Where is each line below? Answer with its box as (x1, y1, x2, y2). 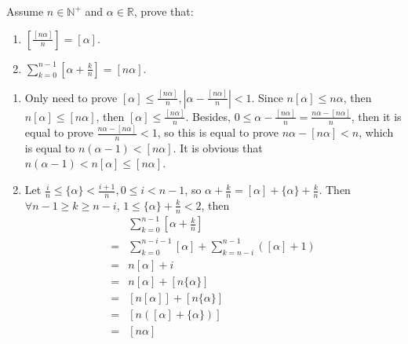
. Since (251, 89, 283, 105)
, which (359, 124, 394, 141)
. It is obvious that (173, 139, 263, 156)
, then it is (351, 108, 402, 124)
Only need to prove (24, 89, 118, 105)
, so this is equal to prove (157, 124, 279, 141)
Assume (6, 3, 44, 19)
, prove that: (133, 3, 194, 19)
